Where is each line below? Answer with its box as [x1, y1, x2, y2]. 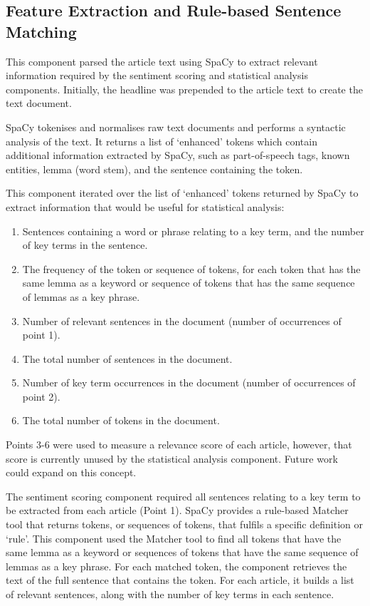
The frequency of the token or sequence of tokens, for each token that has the [22, 261, 361, 276]
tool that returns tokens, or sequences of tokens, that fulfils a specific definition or [6, 517, 363, 532]
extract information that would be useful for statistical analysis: [6, 199, 285, 214]
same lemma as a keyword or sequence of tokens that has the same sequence [22, 275, 355, 290]
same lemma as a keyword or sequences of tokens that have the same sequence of [6, 545, 359, 560]
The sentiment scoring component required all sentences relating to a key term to [6, 488, 361, 503]
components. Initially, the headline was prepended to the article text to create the [6, 81, 363, 96]
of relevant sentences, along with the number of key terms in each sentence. [6, 587, 334, 601]
